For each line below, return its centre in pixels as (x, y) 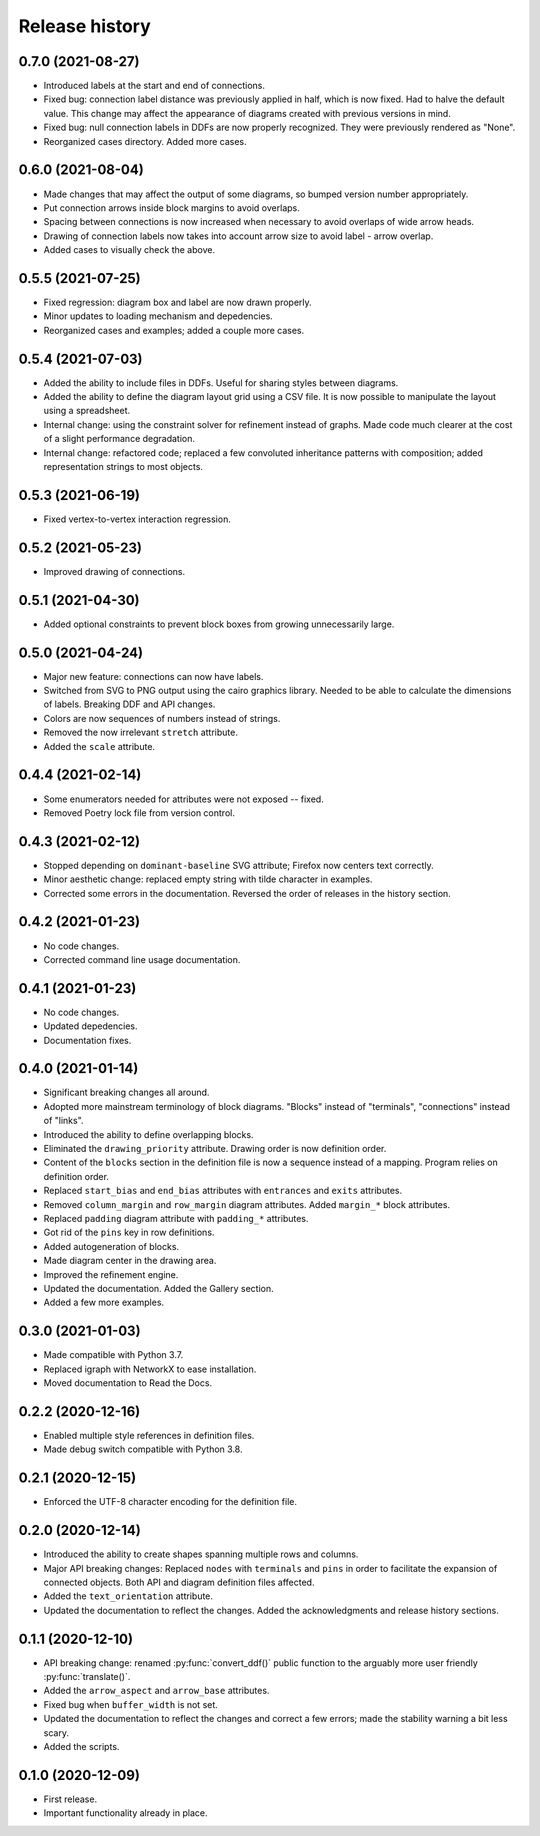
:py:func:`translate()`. (87, 1676)
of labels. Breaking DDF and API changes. (129, 704)
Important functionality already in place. (125, 1813)
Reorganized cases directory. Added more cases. (145, 141)
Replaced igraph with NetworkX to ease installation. (150, 1369)
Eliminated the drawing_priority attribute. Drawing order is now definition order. (215, 1149)
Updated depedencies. (90, 1026)
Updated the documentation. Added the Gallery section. (158, 1288)
